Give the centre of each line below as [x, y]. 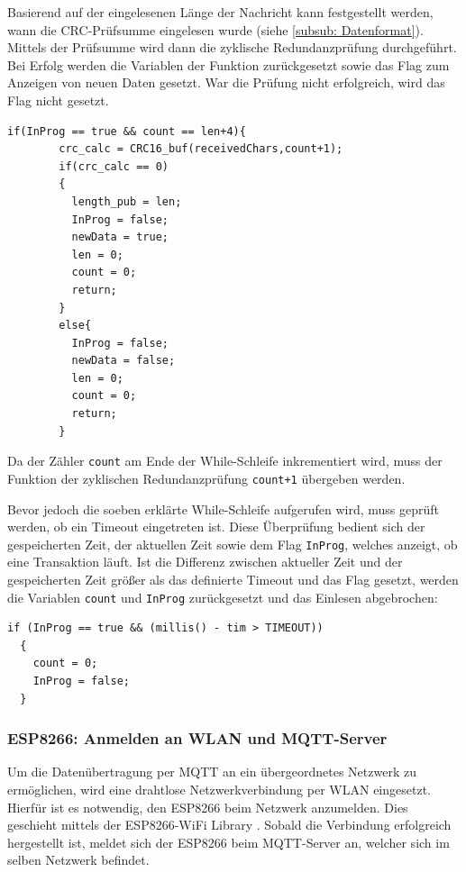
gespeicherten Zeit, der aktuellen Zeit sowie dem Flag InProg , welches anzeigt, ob [233, 544]
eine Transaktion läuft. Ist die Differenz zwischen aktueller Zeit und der [205, 562]
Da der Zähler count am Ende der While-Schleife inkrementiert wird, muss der [225, 461]
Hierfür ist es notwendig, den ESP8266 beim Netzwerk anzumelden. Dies [208, 807]
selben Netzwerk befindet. [78, 860]
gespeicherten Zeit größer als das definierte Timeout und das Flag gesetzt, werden [233, 579]
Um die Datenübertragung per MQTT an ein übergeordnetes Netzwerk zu [212, 772]
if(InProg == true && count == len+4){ [127, 131]
